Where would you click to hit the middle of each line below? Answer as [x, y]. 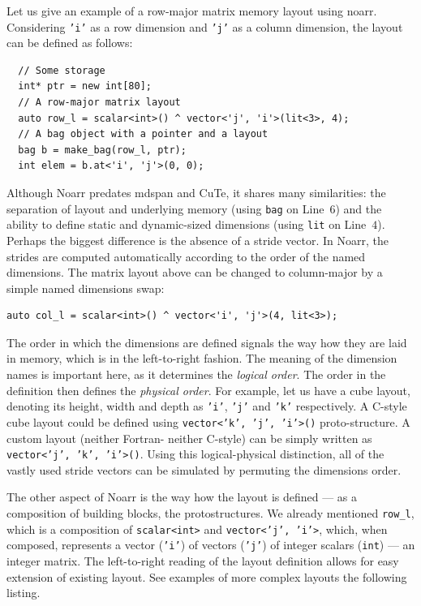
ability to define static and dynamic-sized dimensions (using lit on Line [187, 224]
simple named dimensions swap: [86, 288]
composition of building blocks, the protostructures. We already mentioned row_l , [210, 513]
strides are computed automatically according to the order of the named [186, 256]
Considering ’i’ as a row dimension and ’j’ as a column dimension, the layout [205, 26]
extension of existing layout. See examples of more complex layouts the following [207, 576]
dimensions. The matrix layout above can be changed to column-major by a [195, 272]
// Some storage [62, 70]
